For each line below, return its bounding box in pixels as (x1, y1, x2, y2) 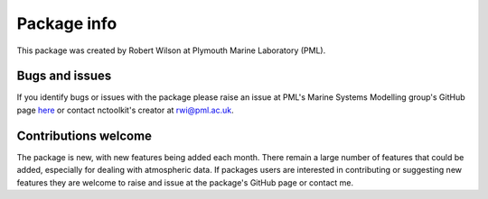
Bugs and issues (16, 68, 112, 84)
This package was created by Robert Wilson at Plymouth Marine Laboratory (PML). (16, 45, 326, 56)
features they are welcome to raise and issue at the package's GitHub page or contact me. (16, 176, 354, 188)
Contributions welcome (16, 128, 153, 143)
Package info (16, 14, 117, 33)
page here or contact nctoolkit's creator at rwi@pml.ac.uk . (16, 104, 234, 115)
